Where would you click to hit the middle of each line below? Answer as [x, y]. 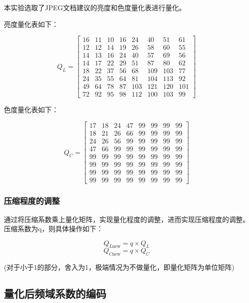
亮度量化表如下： [31, 24]
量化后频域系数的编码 [55, 293]
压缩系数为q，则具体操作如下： [54, 229]
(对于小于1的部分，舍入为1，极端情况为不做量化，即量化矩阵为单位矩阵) [119, 267]
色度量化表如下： [31, 110]
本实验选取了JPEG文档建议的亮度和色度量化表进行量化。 [95, 7]
